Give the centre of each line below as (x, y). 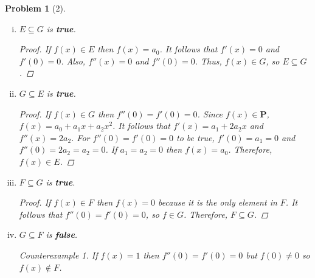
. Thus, (208, 61)
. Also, (73, 61)
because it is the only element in (218, 202)
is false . (62, 235)
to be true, (196, 137)
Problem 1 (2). (35, 8)
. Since (210, 113)
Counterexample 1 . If (58, 255)
